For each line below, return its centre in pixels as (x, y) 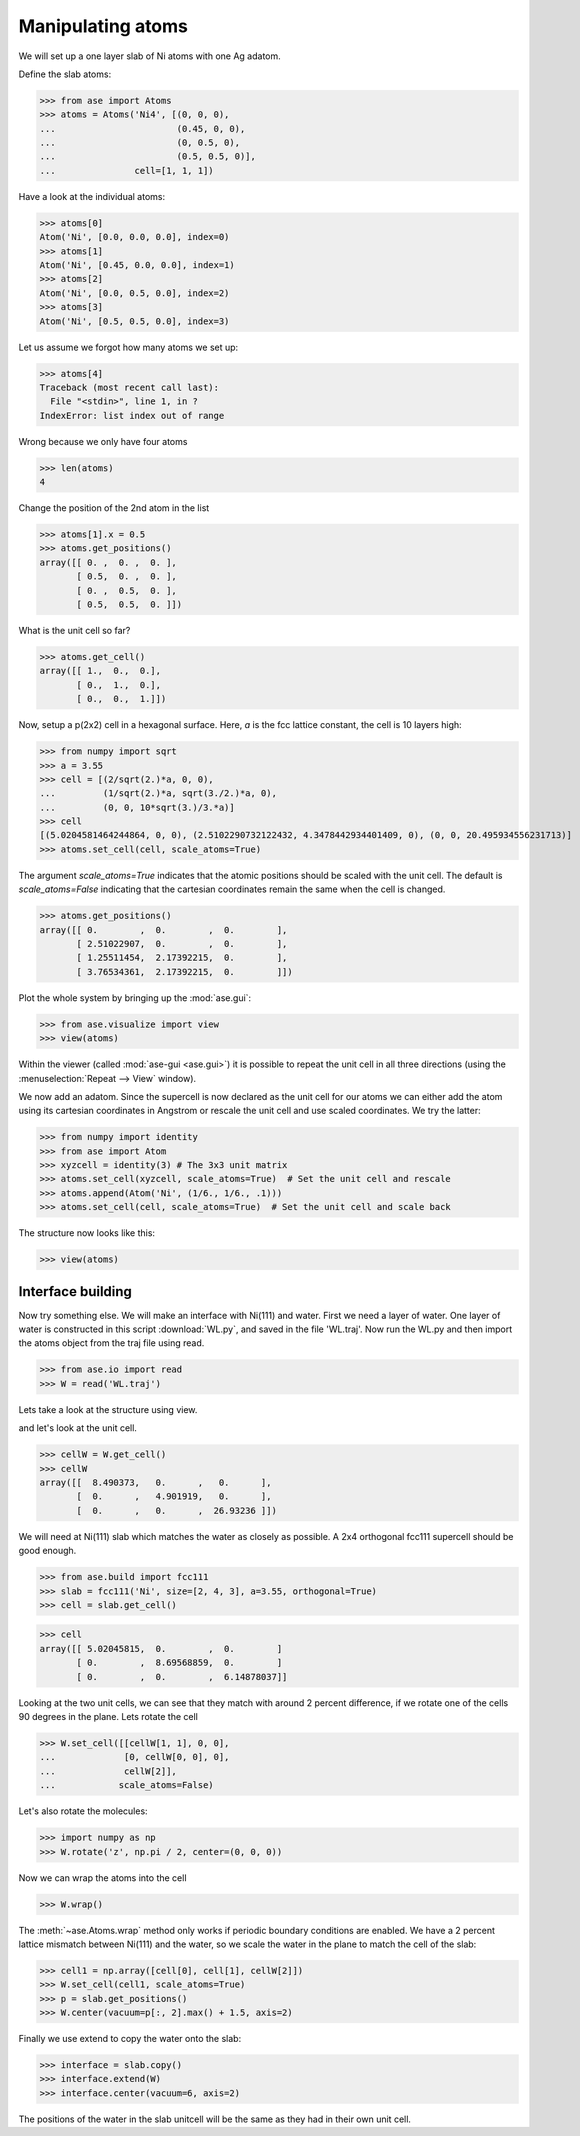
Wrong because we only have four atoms (103, 441)
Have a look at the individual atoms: (92, 196)
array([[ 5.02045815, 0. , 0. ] (161, 1648)
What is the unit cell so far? (74, 630)
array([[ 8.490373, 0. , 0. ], (155, 1482)
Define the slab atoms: (65, 74)
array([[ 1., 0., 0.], (100, 671)
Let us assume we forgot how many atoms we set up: (128, 347)
